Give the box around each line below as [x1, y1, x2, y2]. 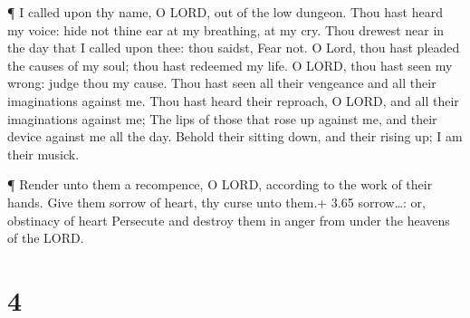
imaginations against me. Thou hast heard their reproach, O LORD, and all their [7, 91, 459, 110]
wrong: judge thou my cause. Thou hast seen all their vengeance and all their [7, 73, 436, 92]
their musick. [7, 144, 80, 163]
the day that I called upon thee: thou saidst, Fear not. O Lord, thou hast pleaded [7, 38, 460, 57]
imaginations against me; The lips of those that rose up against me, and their [7, 109, 437, 128]
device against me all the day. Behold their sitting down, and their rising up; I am [7, 127, 463, 146]
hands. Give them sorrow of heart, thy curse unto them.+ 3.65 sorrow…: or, [7, 192, 426, 211]
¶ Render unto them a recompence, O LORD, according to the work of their [7, 175, 433, 194]
